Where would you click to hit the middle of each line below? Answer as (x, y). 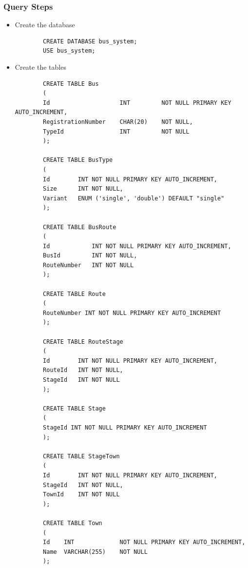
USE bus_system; (69, 51)
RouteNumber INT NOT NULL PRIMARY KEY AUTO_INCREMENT (132, 313)
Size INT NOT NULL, (83, 189)
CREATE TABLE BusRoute (80, 227)
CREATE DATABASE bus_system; (90, 41)
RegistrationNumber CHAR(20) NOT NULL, (118, 122)
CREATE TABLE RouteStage (83, 342)
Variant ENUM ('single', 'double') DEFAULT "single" (134, 198)
